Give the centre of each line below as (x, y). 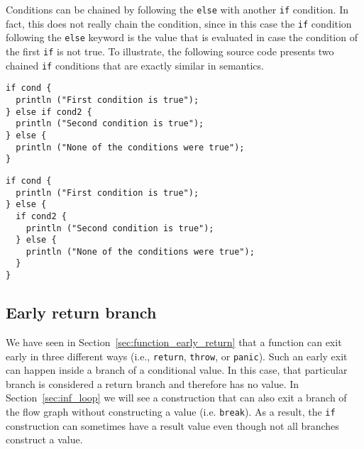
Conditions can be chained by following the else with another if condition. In (177, 9)
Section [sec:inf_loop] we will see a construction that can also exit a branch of (176, 398)
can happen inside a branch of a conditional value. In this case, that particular (177, 370)
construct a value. (44, 439)
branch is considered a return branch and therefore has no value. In (153, 383)
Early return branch (81, 312)
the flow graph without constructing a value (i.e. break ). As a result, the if (171, 412)
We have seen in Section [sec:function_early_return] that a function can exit (174, 342)
